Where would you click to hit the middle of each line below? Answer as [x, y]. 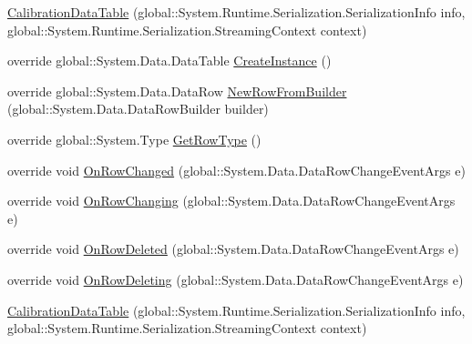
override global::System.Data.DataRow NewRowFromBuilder [177, 91]
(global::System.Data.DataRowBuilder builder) [138, 109]
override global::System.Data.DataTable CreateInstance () [169, 61]
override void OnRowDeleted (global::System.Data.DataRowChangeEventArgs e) [233, 249]
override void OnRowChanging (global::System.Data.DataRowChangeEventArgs [231, 201]
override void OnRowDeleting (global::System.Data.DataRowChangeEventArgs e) [236, 279]
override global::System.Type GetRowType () [134, 139]
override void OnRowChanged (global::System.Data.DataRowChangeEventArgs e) [236, 170]
